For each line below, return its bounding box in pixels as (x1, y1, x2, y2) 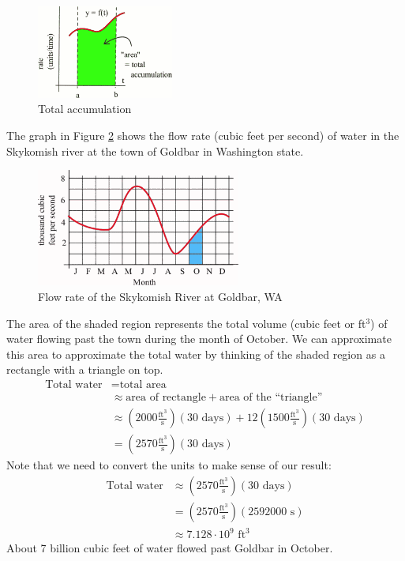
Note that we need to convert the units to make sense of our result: (6, 457, 332, 473)
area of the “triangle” (219, 392, 323, 404)
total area (119, 379, 167, 390)
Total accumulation (38, 100, 132, 117)
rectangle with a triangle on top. (6, 361, 163, 378)
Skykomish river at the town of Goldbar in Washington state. (6, 142, 304, 159)
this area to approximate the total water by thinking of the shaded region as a (6, 345, 385, 362)
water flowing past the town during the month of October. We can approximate (6, 330, 392, 347)
